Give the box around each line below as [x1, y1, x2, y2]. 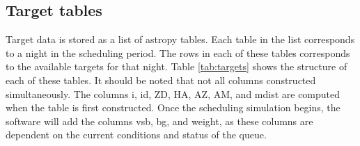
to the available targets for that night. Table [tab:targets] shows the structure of [6, 59, 347, 74]
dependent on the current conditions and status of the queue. [6, 127, 267, 142]
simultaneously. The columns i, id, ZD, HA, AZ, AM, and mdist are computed [6, 86, 341, 101]
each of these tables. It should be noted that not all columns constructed [6, 72, 316, 87]
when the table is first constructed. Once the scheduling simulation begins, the [6, 100, 341, 115]
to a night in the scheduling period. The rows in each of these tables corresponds [6, 45, 350, 60]
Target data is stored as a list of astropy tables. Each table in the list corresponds [6, 32, 355, 47]
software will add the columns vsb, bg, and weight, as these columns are [6, 113, 313, 128]
